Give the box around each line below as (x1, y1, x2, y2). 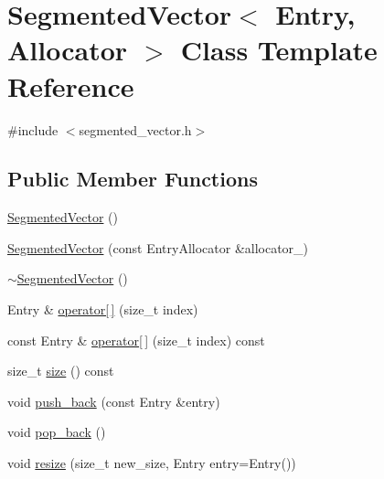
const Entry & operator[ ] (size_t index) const (7, 330, 265, 349)
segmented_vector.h (79, 120, 192, 139)
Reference (7, 67, 134, 104)
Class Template (180, 31, 378, 69)
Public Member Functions (7, 165, 258, 193)
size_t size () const (7, 361, 114, 380)
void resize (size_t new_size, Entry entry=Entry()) (7, 453, 296, 473)
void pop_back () (7, 422, 106, 442)
